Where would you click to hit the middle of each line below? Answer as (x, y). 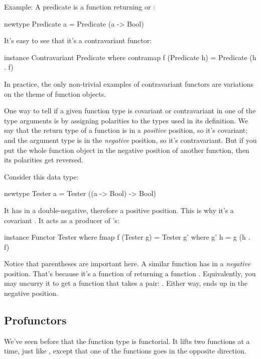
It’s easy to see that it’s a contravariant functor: (78, 40)
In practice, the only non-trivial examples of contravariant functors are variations (129, 83)
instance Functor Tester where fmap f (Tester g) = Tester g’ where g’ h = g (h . (127, 237)
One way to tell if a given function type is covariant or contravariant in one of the (130, 111)
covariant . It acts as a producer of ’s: (62, 220)
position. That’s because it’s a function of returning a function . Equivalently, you (130, 273)
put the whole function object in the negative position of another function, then (127, 150)
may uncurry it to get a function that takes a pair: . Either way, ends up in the (126, 283)
